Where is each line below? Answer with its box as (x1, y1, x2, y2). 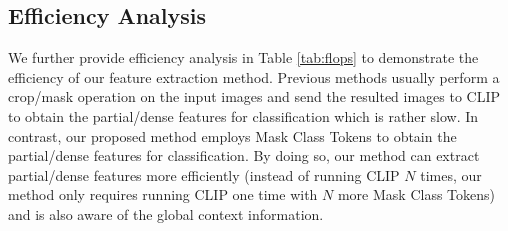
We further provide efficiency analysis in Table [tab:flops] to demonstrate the (8, 47, 479, 68)
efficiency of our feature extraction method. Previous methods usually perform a (8, 66, 500, 87)
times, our (420, 164, 482, 185)
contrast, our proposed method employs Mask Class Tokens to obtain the (8, 125, 457, 146)
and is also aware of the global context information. (8, 203, 324, 224)
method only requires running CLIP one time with (8, 184, 318, 205)
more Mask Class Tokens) (337, 184, 495, 205)
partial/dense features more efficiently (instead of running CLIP (8, 164, 400, 185)
